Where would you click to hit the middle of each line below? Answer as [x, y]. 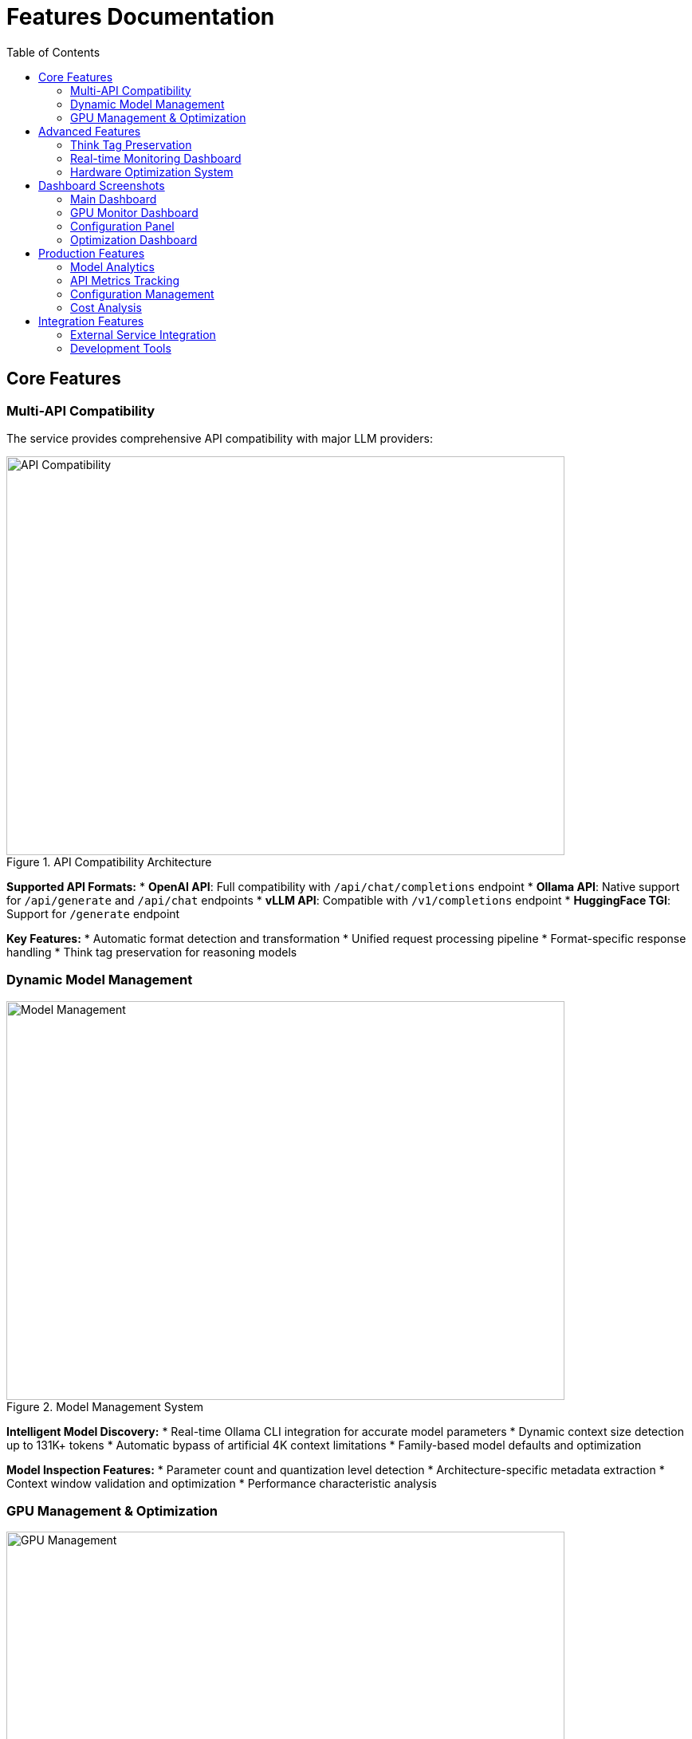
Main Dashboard [114, 199]
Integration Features [91, 321]
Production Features [92, 253]
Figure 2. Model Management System [105, 1406]
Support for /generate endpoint [93, 913]
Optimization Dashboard [134, 239]
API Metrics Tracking [125, 280]
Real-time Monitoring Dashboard [156, 158]
